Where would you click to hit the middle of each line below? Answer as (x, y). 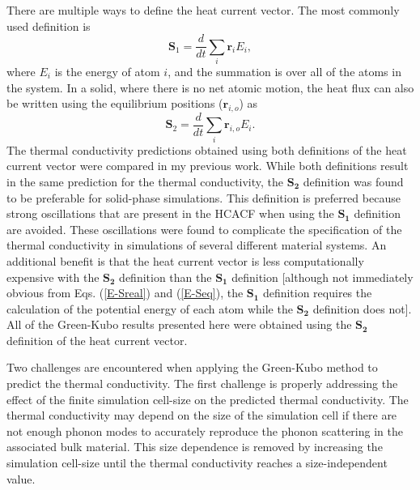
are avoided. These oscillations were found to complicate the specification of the (204, 229)
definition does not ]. (362, 308)
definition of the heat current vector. (97, 340)
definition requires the (317, 293)
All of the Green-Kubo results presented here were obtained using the (179, 324)
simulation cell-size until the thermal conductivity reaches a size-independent (197, 463)
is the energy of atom (107, 71)
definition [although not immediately (322, 277)
